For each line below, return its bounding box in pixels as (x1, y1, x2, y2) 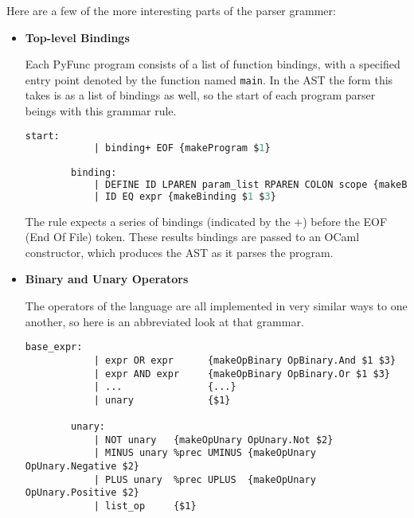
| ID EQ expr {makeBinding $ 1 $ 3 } (93, 190, 276, 202)
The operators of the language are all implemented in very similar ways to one (25, 298, 408, 314)
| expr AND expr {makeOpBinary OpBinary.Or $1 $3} (93, 368, 390, 380)
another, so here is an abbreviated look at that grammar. (25, 313, 304, 329)
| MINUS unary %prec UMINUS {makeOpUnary (93, 447, 316, 459)
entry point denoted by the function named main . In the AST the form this (25, 71, 393, 88)
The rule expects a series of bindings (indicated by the (25, 212, 291, 229)
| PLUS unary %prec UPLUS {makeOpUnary (93, 473, 316, 485)
